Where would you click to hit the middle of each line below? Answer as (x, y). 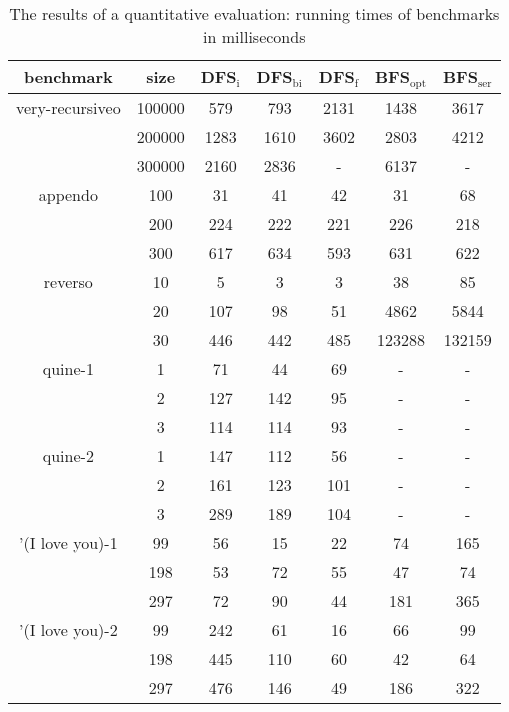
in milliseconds (254, 36)
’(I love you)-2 (68, 629)
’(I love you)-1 (68, 542)
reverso (68, 281)
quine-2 (68, 455)
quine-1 (68, 368)
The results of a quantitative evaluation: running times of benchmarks (254, 13)
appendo (68, 194)
